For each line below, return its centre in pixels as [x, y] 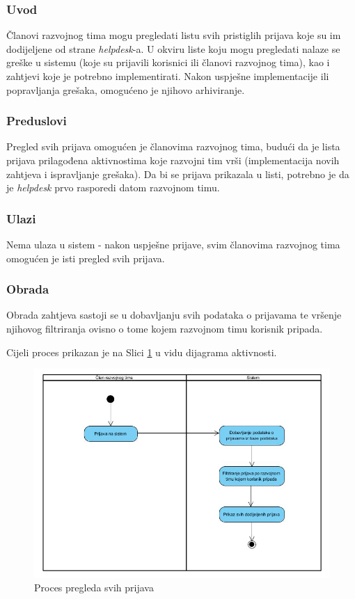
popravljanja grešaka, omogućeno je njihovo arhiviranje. [126, 89]
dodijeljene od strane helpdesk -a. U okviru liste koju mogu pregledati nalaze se [173, 48]
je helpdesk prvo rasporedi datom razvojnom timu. [113, 187]
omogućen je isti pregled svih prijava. [86, 258]
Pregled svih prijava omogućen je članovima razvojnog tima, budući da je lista [173, 146]
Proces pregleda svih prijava [94, 588]
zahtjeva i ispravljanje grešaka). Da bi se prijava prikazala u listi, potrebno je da [178, 174]
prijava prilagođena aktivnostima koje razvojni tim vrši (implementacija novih [173, 160]
